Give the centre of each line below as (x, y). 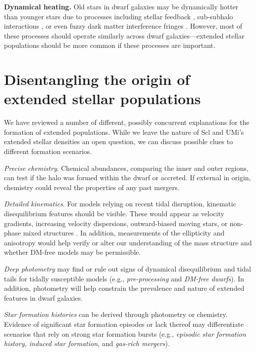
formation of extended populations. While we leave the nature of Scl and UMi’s (124, 132)
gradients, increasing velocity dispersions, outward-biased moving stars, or (116, 223)
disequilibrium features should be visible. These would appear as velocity (114, 214)
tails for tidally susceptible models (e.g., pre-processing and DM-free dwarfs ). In (124, 278)
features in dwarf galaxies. (43, 297)
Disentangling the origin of (97, 79)
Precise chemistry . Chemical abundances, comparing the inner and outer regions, (126, 168)
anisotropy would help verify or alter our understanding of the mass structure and (128, 242)
